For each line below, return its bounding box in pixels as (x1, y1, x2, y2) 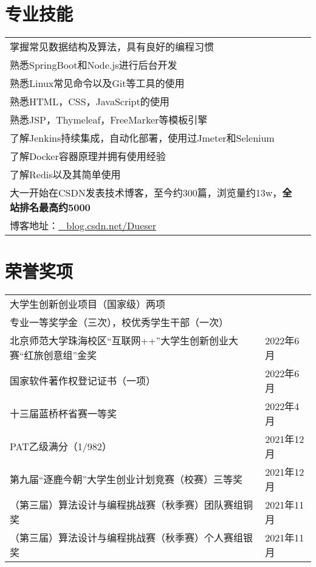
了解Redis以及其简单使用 (10, 167, 121, 182)
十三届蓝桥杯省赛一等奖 (10, 406, 117, 421)
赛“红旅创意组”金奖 (10, 348, 97, 363)
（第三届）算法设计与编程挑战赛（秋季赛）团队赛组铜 (10, 498, 253, 512)
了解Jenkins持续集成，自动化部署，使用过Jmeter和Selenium (10, 131, 275, 145)
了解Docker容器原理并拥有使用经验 (10, 149, 166, 164)
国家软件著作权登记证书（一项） (10, 374, 156, 388)
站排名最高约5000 (10, 200, 91, 215)
